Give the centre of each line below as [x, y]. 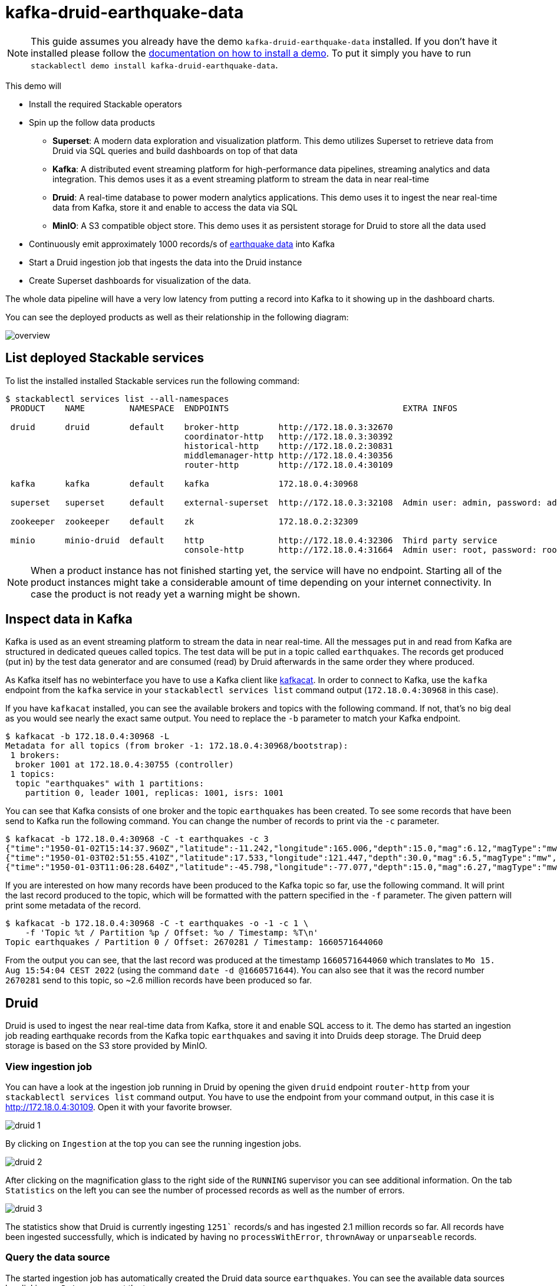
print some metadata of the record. [73, 906]
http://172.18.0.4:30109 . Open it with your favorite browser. [119, 1107]
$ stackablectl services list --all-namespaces [117, 398]
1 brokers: [35, 755]
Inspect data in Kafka [69, 619]
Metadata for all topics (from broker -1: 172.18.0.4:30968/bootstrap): [177, 746]
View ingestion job [49, 1066]
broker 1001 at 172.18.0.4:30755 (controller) [124, 765]
